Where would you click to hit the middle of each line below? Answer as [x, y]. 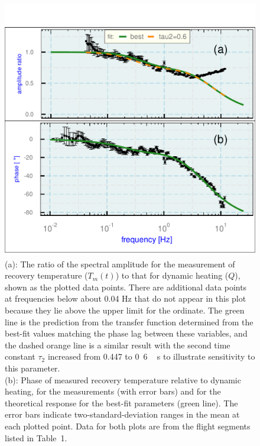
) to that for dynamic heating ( [172, 275]
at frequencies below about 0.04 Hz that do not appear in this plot [126, 298]
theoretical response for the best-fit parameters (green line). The [121, 403]
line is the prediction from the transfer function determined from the [129, 321]
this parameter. [32, 368]
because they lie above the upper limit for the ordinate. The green [125, 310]
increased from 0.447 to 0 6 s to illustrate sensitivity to [151, 356]
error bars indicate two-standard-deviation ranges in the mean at [122, 414]
